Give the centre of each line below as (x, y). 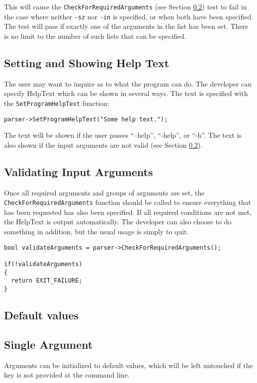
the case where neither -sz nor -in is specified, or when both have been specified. (129, 16)
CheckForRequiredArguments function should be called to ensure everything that (128, 202)
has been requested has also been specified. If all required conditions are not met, (128, 212)
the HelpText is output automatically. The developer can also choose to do (118, 222)
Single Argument (48, 344)
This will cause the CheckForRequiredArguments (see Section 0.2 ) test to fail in (126, 6)
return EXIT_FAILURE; (47, 281)
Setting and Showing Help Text (87, 62)
